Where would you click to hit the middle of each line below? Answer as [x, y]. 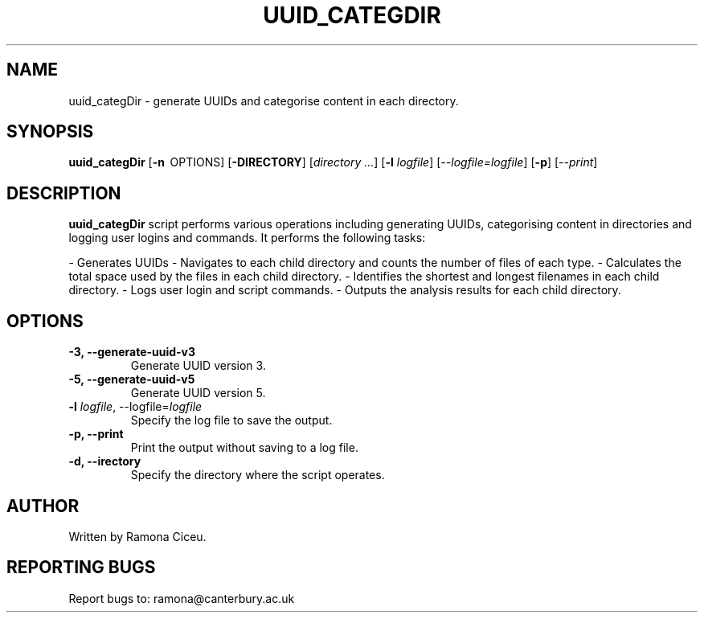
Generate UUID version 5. [198, 393]
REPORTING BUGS [81, 568]
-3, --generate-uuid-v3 [132, 352]
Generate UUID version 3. [198, 366]
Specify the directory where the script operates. [258, 475]
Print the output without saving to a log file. [244, 448]
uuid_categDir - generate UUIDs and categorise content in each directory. [264, 100]
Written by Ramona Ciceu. [137, 536]
